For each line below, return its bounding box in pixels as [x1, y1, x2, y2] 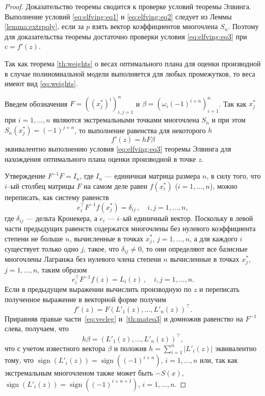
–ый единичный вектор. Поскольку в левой [119, 212, 253, 223]
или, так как [200, 355, 238, 365]
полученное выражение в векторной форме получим [5, 293, 166, 304]
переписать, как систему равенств [5, 191, 109, 202]
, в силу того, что [206, 170, 261, 181]
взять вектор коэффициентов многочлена [92, 21, 218, 32]
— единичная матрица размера [104, 170, 200, 181]
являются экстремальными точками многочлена [52, 114, 199, 125]
